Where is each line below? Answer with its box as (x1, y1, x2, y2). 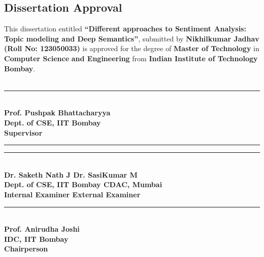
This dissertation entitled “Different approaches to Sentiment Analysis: (4, 23, 246, 34)
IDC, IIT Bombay (4, 233, 69, 244)
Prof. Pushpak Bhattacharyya (4, 107, 111, 118)
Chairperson (4, 243, 48, 254)
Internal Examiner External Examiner (4, 189, 141, 199)
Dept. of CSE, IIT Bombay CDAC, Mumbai (4, 179, 162, 190)
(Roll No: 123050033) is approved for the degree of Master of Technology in (4, 43, 259, 54)
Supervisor (4, 127, 43, 138)
